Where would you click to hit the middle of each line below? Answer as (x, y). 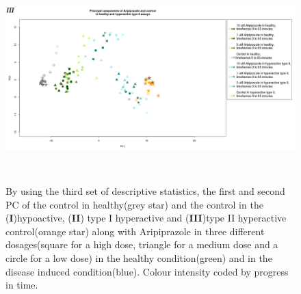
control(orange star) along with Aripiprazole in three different (135, 231)
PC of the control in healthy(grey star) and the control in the (134, 204)
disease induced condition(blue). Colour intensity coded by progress (147, 271)
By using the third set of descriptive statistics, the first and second (145, 190)
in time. (22, 285)
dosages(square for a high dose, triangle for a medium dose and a (142, 244)
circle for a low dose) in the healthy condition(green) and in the (139, 257)
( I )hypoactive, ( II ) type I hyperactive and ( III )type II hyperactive (146, 218)
